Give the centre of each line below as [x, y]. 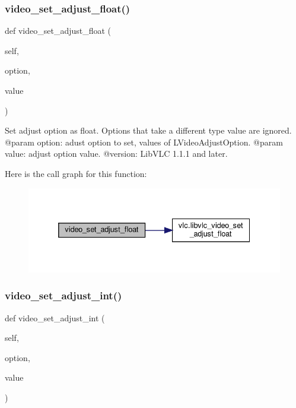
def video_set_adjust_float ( [58, 31]
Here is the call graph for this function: [76, 173]
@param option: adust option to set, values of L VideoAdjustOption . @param [144, 142]
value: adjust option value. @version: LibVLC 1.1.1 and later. [116, 154]
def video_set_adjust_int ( [55, 317]
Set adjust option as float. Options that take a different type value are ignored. [148, 130]
